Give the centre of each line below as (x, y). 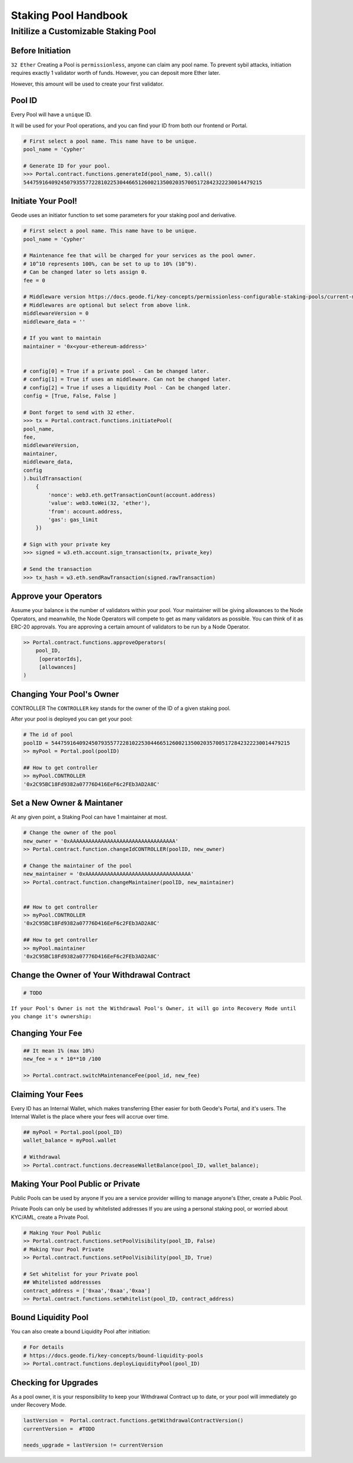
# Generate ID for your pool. (67, 166)
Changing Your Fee (46, 1033)
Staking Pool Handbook (69, 15)
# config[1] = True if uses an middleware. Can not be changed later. (127, 379)
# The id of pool (48, 735)
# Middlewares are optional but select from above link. (107, 305)
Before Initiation (41, 50)
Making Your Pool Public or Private (76, 1184)
